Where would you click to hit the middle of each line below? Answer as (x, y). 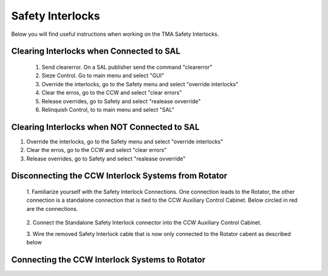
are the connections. (52, 209)
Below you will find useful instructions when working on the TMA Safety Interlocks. (115, 34)
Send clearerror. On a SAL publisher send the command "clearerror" (127, 67)
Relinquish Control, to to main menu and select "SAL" (108, 109)
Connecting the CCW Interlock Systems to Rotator (108, 259)
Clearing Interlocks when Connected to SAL (96, 51)
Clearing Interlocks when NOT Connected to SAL (105, 127)
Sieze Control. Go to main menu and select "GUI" (103, 75)
